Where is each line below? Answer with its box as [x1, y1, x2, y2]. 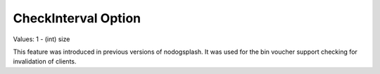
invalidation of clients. [13, 57, 77, 66]
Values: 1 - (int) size [13, 35, 70, 43]
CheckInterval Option [13, 10, 141, 26]
